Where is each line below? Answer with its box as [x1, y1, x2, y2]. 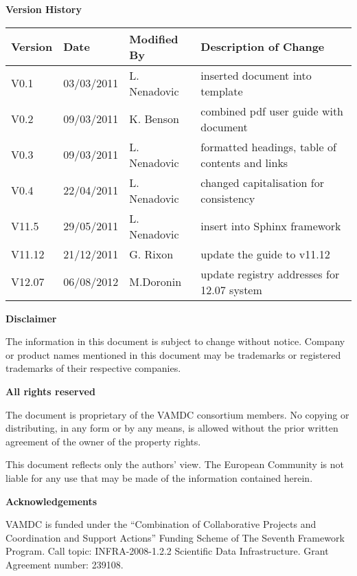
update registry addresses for [200, 265, 340, 282]
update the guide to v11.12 [200, 245, 330, 262]
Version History [5, 2, 82, 16]
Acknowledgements [5, 494, 97, 508]
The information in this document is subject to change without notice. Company [5, 334, 345, 348]
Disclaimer [5, 311, 57, 325]
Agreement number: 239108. [5, 557, 124, 571]
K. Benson [129, 111, 179, 127]
